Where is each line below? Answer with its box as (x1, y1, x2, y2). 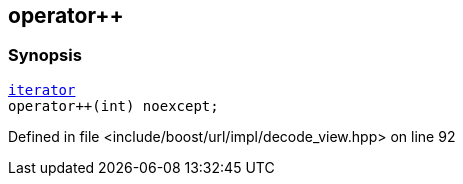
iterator (8, 81, 76, 98)
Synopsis (8, 45, 82, 66)
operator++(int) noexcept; (8, 97, 219, 114)
